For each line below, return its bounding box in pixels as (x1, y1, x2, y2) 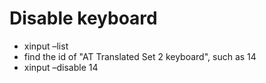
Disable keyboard (9, 7, 158, 30)
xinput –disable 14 (23, 61, 99, 73)
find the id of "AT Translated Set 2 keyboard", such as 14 (23, 50, 257, 62)
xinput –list (23, 40, 69, 52)
